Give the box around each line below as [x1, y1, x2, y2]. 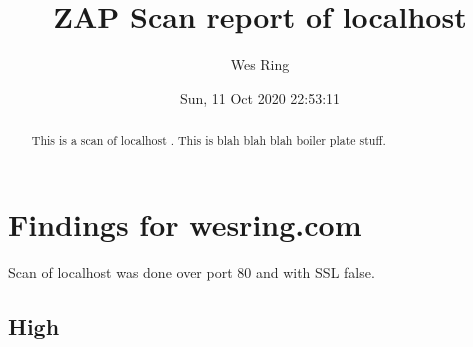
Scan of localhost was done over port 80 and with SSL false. [8, 261, 375, 282]
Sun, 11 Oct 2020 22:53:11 [179, 87, 341, 108]
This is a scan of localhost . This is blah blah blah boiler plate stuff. [31, 132, 386, 149]
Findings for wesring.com [8, 203, 362, 244]
